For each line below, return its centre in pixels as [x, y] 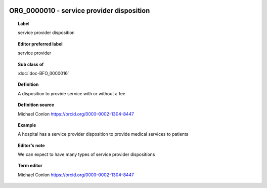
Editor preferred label [40, 44]
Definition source [36, 105]
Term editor [30, 166]
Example [27, 125]
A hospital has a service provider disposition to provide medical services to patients [103, 134]
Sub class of [31, 64]
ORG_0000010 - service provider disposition [80, 11]
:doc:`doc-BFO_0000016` [44, 73]
